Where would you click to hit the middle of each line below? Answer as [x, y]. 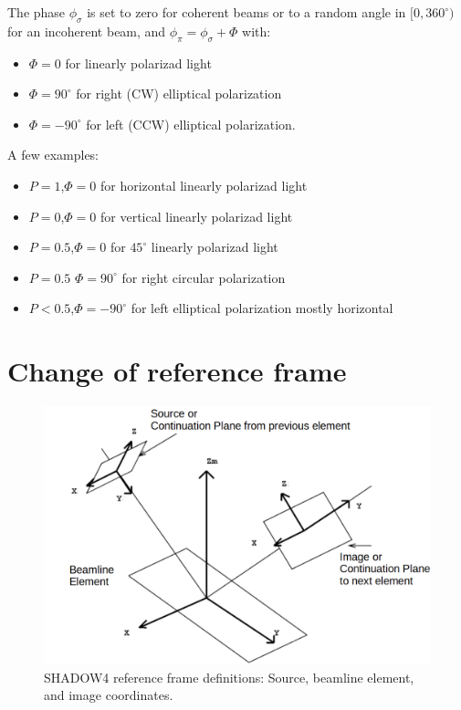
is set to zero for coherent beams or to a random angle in [246, 12]
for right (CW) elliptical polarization [179, 94]
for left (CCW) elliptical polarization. [191, 124]
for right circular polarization [204, 277]
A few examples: [53, 155]
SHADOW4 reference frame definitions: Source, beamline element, [229, 677]
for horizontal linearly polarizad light [204, 185]
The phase [37, 12]
